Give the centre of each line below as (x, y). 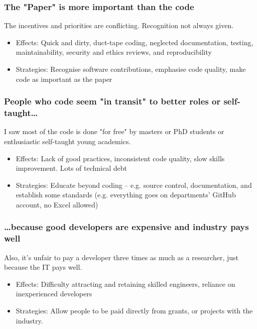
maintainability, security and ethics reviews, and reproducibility (114, 52)
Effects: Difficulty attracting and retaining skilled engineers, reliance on (125, 284)
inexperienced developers (54, 294)
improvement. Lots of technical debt (71, 168)
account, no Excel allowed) (57, 204)
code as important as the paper (64, 79)
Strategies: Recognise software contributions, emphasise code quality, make (131, 69)
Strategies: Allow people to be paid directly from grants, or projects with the (134, 310)
